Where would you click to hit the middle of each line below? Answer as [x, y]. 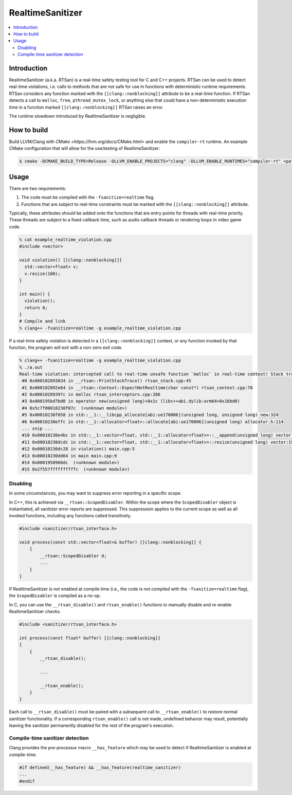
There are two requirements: [38, 188]
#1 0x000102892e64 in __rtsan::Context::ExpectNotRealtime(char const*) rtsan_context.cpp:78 [137, 388]
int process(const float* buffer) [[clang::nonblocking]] [90, 638]
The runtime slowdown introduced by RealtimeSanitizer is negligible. [78, 116]
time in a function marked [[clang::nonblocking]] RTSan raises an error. [86, 107]
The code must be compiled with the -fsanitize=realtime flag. [88, 198]
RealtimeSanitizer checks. [35, 612]
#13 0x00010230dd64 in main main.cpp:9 [69, 456]
